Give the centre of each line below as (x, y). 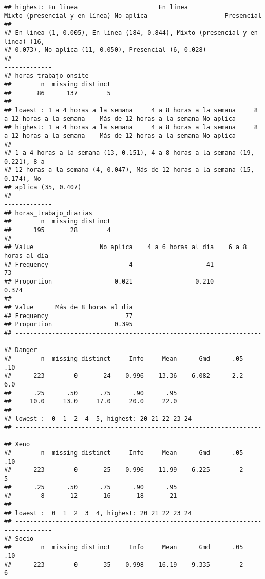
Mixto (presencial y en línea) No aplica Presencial (133, 16)
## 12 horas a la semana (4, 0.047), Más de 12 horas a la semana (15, (129, 170)
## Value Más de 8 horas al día (69, 307)
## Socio (19, 539)
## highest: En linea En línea (96, 7)
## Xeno (17, 444)
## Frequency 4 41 (109, 264)
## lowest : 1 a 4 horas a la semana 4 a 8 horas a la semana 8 (131, 110)
